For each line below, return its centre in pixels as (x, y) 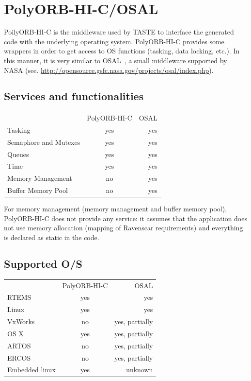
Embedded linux (31, 370)
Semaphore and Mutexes (44, 142)
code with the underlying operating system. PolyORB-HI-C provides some (114, 41)
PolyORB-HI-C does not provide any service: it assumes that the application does (125, 218)
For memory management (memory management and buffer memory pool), (116, 209)
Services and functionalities (74, 96)
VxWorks (21, 321)
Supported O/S (43, 263)
